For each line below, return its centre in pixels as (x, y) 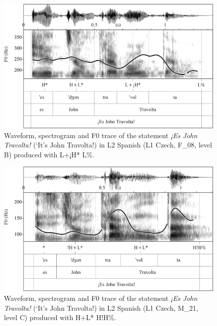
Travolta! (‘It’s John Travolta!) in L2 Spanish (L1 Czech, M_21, (101, 308)
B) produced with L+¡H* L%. (49, 154)
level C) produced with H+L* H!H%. (60, 317)
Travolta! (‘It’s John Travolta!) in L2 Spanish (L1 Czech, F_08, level (108, 145)
